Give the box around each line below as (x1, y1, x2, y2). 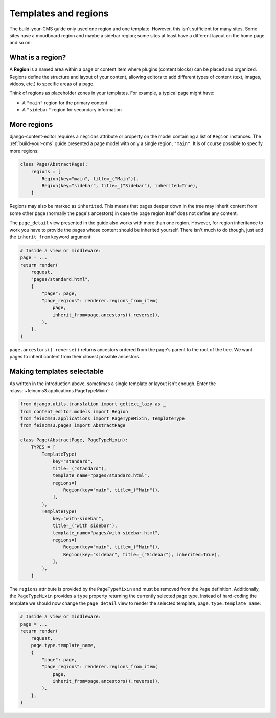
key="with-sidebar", (52, 516, 104, 521)
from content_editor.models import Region (20, 409, 128, 414)
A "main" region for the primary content (22, 100, 108, 106)
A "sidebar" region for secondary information (22, 107, 122, 113)
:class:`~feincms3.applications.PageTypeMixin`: (9, 388, 110, 394)
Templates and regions (9, 8, 109, 19)
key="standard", (52, 459, 94, 464)
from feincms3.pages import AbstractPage (20, 423, 126, 428)
